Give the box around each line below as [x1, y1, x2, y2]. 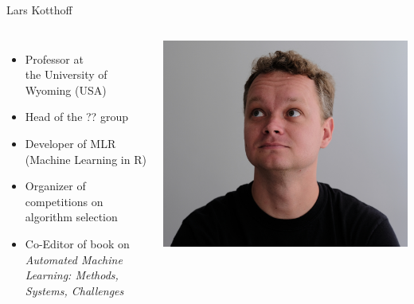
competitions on [25, 193, 103, 209]
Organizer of [25, 177, 86, 194]
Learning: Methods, [25, 267, 119, 283]
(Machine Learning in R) [25, 150, 146, 167]
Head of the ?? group [25, 108, 128, 125]
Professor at [25, 50, 84, 67]
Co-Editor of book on [25, 235, 130, 251]
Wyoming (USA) [25, 81, 107, 98]
